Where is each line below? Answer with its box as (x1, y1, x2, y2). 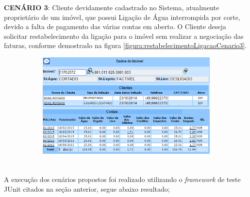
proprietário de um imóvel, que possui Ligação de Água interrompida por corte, (4, 12, 240, 22)
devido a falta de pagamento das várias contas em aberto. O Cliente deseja (4, 21, 226, 32)
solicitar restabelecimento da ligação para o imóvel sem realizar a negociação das (4, 31, 244, 41)
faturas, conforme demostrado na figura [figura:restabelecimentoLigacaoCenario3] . (4, 40, 247, 50)
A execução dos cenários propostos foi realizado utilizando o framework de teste (4, 174, 241, 184)
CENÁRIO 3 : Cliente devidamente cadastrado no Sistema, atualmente (4, 2, 219, 12)
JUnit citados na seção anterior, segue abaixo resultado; (4, 183, 170, 194)
